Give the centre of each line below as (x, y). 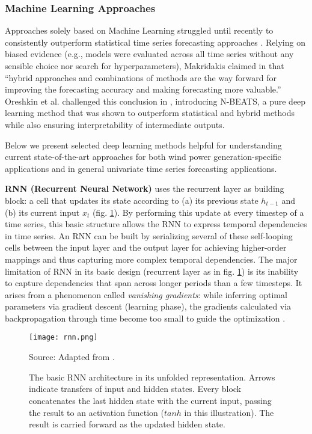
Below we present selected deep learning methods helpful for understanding (143, 145)
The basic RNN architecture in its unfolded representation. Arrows (152, 377)
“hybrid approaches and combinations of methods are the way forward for (141, 77)
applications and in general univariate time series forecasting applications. (141, 168)
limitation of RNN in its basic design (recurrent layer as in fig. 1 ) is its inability (152, 271)
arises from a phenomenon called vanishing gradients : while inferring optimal (146, 294)
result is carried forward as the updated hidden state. (127, 424)
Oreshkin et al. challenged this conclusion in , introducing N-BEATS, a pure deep (155, 101)
